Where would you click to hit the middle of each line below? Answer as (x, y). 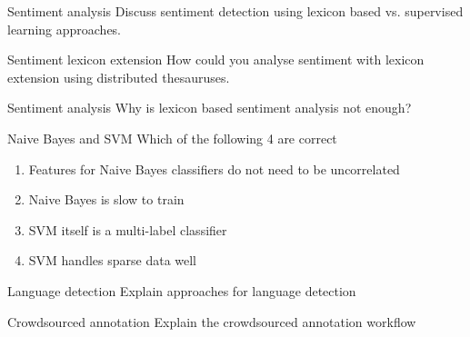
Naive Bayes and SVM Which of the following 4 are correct (172, 138)
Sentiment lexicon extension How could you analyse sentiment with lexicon (216, 59)
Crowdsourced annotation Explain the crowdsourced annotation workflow (212, 321)
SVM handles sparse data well (113, 260)
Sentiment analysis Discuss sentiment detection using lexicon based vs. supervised (235, 11)
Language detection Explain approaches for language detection (182, 290)
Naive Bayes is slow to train (106, 199)
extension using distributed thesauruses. (119, 77)
